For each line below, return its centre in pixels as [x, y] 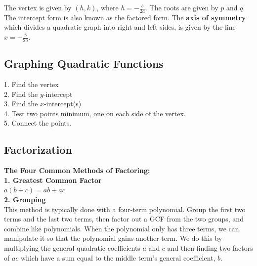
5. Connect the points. [38, 123]
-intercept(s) [63, 104]
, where [107, 7]
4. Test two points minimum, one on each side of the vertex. [95, 113]
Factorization [38, 150]
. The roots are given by [182, 7]
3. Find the [21, 104]
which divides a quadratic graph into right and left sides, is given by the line [120, 27]
